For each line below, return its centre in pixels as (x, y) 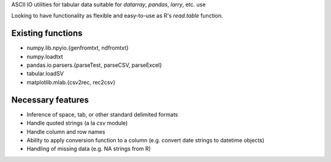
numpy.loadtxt (45, 56)
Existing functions (47, 33)
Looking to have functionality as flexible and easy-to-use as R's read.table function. (117, 16)
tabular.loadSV (45, 74)
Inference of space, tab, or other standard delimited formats (102, 114)
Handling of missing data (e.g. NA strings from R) (89, 149)
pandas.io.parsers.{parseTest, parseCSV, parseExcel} (94, 65)
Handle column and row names (66, 131)
